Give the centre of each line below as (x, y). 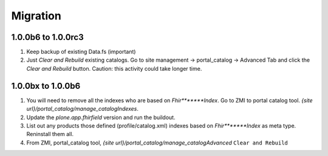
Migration (36, 16)
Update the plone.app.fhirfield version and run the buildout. (101, 117)
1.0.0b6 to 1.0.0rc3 (48, 37)
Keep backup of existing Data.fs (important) (81, 52)
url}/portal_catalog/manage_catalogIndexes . (83, 109)
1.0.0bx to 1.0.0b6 (46, 86)
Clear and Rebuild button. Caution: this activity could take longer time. (114, 68)
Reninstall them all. (50, 134)
